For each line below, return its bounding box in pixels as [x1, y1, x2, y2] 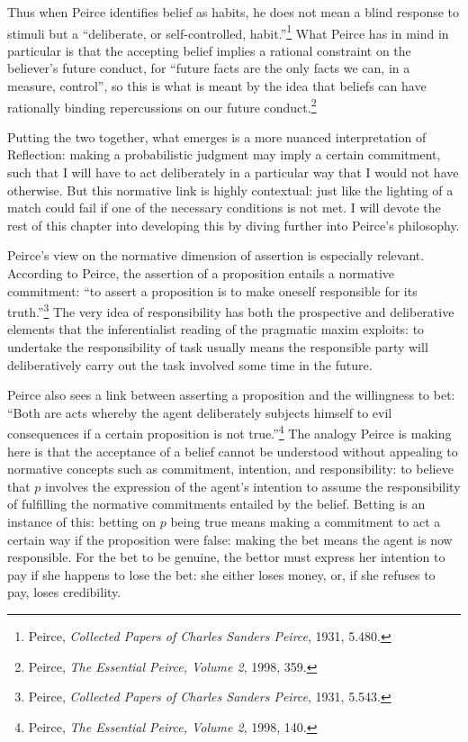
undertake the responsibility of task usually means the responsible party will [7, 338, 428, 357]
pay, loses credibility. [7, 583, 121, 602]
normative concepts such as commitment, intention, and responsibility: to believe [7, 459, 454, 478]
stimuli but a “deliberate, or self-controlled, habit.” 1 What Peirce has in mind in [7, 21, 449, 42]
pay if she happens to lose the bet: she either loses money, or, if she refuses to [7, 565, 436, 584]
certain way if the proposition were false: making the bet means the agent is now [7, 529, 453, 548]
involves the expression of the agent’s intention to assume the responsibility [45, 476, 461, 495]
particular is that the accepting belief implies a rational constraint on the [7, 41, 411, 59]
